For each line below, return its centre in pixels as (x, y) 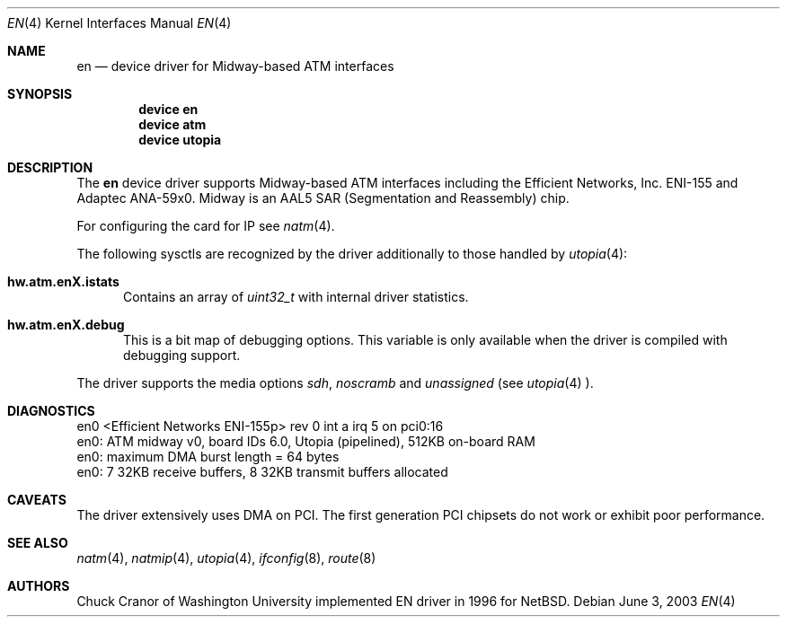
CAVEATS (37, 500)
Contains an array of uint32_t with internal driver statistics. (296, 297)
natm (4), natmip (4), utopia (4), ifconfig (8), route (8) (226, 558)
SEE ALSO (38, 543)
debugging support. (182, 355)
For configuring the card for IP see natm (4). (206, 226)
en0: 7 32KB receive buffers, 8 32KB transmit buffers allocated (262, 472)
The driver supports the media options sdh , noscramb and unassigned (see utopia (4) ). (335, 383)
